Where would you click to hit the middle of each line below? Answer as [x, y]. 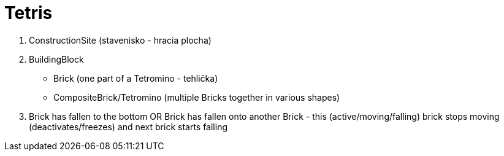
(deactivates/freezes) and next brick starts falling [128, 127]
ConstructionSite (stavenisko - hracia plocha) [120, 40]
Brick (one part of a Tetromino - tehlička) [136, 78]
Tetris [29, 13]
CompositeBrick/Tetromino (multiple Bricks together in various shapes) [197, 97]
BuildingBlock [56, 59]
